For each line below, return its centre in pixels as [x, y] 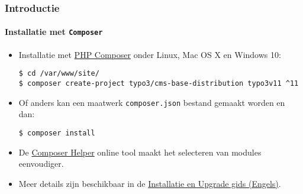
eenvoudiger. [41, 164]
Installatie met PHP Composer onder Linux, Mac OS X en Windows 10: [150, 54]
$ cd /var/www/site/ [59, 74]
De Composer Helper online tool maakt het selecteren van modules [140, 152]
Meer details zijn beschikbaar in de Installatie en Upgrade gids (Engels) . [150, 183]
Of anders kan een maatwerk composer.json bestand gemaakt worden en [152, 102]
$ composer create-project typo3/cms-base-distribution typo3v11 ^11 [159, 83]
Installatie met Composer [54, 32]
